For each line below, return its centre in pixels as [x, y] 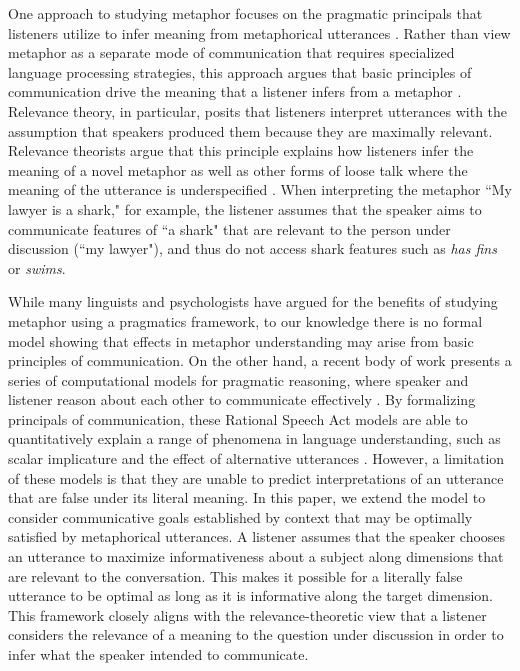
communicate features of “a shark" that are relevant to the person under [229, 228]
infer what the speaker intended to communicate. [158, 654]
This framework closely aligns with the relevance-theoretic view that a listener [247, 614]
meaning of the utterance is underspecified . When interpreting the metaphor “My [260, 189]
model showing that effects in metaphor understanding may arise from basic [241, 340]
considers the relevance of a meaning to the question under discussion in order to [256, 634]
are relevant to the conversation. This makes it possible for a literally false [235, 575]
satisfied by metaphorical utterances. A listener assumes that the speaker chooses [257, 536]
